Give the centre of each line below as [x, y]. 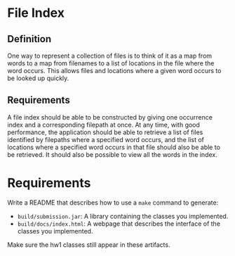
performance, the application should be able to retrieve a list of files [105, 132]
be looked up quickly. [38, 78]
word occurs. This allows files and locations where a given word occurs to [114, 71]
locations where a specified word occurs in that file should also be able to [114, 147]
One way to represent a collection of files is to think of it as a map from [110, 56]
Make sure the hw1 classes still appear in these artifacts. [89, 245]
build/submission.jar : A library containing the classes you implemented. [123, 216]
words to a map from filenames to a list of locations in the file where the [111, 63]
